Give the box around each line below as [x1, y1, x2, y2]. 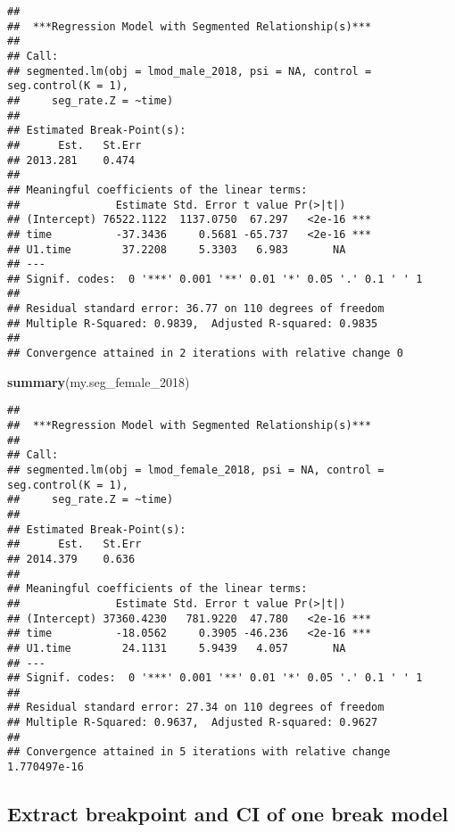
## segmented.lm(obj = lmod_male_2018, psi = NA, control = [7, 64, 372, 78]
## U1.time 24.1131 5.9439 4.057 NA [7, 641, 346, 655]
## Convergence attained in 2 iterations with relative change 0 [7, 347, 403, 360]
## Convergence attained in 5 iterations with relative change [7, 746, 391, 759]
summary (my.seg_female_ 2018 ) [7, 372, 190, 391]
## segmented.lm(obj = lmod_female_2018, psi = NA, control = [7, 463, 385, 476]
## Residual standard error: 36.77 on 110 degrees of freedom [7, 302, 385, 316]
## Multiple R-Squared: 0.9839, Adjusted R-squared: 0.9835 [7, 317, 378, 330]
